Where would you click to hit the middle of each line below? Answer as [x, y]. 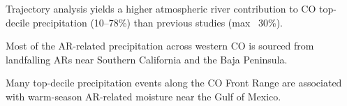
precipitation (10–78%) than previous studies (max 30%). [157, 22]
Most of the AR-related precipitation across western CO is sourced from [160, 46]
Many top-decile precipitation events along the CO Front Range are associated [174, 83]
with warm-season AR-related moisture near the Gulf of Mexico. [143, 96]
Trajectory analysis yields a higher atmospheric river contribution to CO [161, 8]
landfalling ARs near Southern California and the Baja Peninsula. [147, 59]
